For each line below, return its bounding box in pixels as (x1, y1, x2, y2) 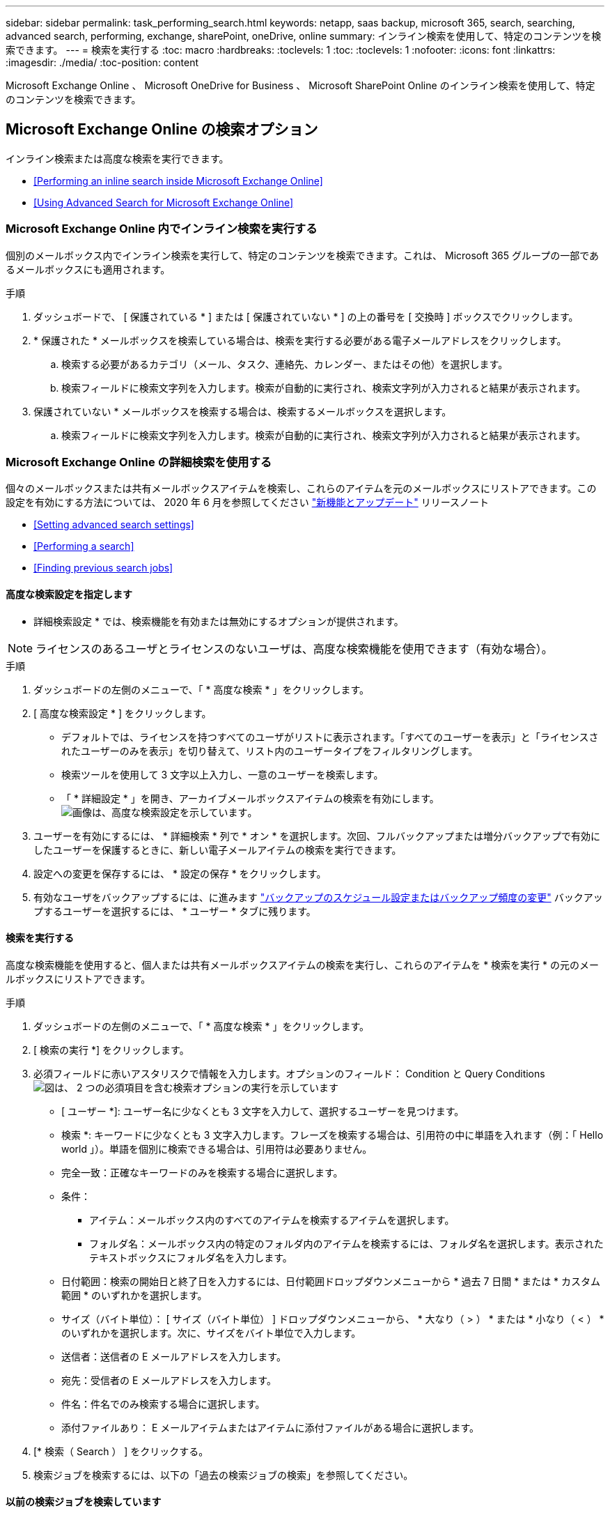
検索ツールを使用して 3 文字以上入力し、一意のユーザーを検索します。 (61, 768, 384, 781)
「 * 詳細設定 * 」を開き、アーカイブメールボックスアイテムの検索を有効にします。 (61, 792, 439, 804)
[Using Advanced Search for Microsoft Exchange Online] (33, 196, 294, 208)
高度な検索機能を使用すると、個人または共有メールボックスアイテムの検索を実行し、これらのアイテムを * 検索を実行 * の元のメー (6, 958, 599, 971)
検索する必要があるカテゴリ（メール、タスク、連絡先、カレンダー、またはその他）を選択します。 (61, 358, 508, 370)
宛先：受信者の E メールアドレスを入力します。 (61, 1374, 276, 1386)
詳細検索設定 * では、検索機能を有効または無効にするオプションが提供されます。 (33, 615, 404, 627)
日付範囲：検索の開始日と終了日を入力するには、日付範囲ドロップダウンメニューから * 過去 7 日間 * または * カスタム (61, 1275, 601, 1287)
